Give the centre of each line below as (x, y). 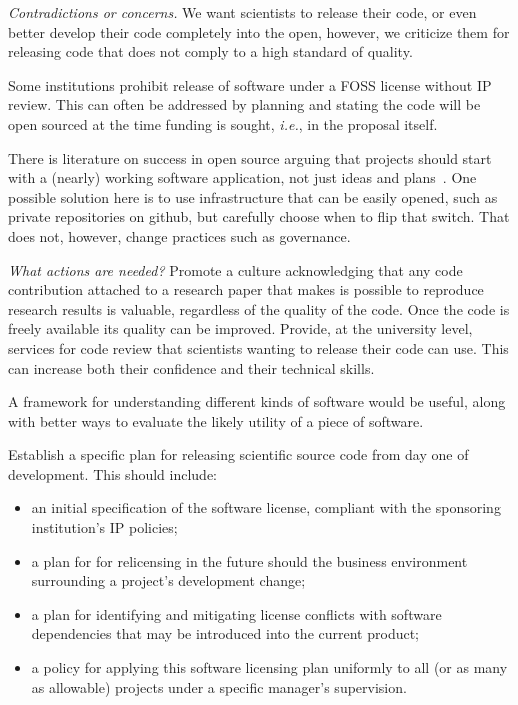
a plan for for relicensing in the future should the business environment (249, 560)
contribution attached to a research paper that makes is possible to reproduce (246, 289)
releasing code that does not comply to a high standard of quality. (210, 51)
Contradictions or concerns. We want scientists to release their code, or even (242, 12)
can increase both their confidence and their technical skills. (191, 367)
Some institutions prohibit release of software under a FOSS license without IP (250, 84)
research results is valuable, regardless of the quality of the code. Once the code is (259, 308)
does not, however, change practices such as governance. (179, 235)
